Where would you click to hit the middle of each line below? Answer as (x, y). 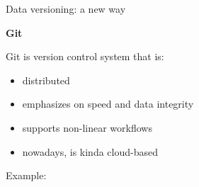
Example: (26, 175)
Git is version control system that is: (85, 56)
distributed (46, 80)
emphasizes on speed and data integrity (108, 104)
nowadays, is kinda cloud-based (90, 151)
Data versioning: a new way (66, 8)
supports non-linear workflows (87, 127)
